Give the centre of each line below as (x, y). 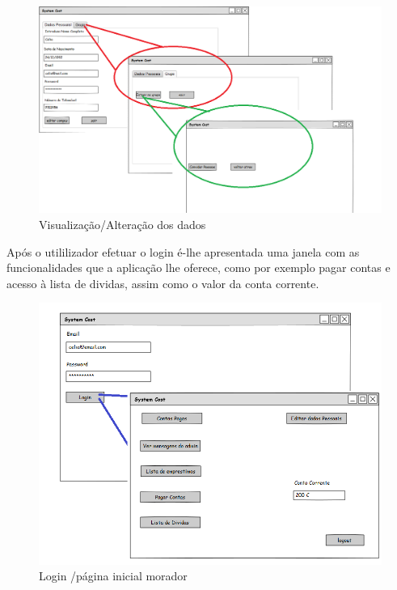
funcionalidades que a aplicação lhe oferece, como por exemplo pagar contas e (198, 267)
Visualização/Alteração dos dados (122, 225)
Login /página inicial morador (113, 576)
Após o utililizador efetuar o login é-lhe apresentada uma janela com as (183, 251)
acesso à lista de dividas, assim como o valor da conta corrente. (163, 283)
